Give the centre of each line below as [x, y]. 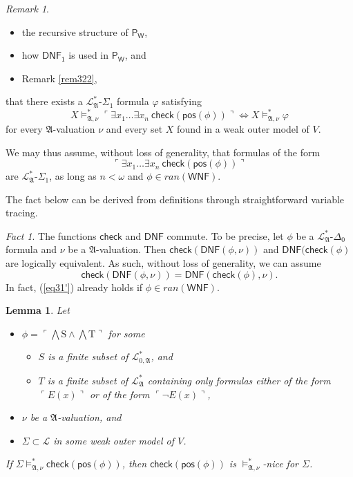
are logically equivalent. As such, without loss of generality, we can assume [163, 263]
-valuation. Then [131, 249]
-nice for [280, 464]
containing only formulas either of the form [239, 380]
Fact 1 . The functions [51, 235]
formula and [31, 249]
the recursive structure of [75, 31]
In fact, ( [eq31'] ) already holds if [74, 287]
